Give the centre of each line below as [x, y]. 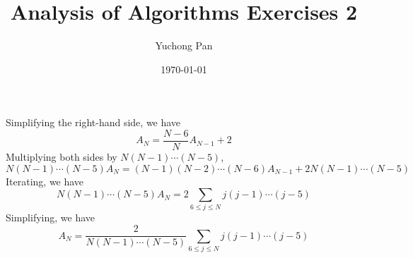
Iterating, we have [45, 181]
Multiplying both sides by [62, 156]
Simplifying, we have [51, 217]
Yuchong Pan [184, 45]
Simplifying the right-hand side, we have [93, 122]
